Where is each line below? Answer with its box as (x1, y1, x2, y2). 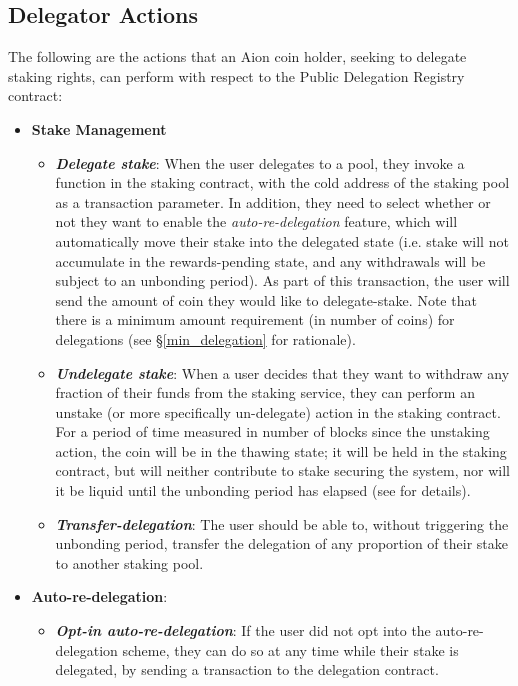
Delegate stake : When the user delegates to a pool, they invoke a (55, 152, 465, 173)
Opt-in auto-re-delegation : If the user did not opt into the (55, 620, 431, 641)
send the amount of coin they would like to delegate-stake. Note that (55, 289, 477, 310)
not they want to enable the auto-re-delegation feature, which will (55, 211, 458, 232)
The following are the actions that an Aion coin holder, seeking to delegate (8, 46, 467, 67)
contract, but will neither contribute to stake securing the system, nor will (55, 460, 510, 481)
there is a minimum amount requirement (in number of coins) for (55, 309, 455, 330)
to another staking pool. (55, 552, 204, 573)
